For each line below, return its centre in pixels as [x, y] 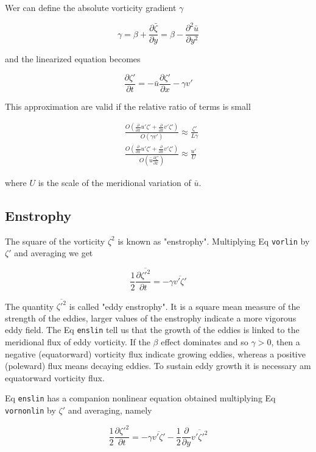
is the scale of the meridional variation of [114, 182]
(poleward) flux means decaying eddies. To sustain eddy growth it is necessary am [158, 366]
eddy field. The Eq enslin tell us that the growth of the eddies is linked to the [152, 330]
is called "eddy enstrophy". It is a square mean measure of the [184, 306]
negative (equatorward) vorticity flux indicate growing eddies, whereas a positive [155, 353]
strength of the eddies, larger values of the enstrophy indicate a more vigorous [151, 317]
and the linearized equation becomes [73, 59]
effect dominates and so [205, 342]
